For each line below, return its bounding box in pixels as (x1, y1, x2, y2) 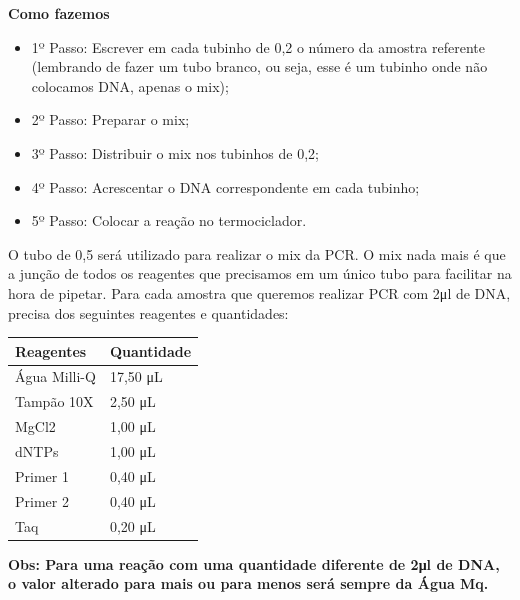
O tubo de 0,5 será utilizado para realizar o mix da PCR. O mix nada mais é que (8, 243, 506, 264)
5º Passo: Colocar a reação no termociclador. (31, 210, 307, 231)
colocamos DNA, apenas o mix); (31, 75, 229, 96)
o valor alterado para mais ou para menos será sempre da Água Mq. (8, 573, 489, 594)
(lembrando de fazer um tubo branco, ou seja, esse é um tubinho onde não (31, 56, 488, 77)
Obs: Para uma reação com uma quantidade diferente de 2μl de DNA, (8, 553, 500, 574)
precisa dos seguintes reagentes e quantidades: (8, 302, 289, 323)
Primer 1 (15, 465, 69, 486)
